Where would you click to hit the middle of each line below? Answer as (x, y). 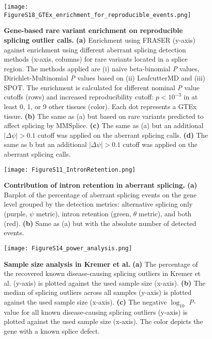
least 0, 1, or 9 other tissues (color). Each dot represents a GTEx (100, 106)
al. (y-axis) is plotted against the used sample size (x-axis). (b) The (105, 282)
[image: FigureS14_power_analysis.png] (68, 248)
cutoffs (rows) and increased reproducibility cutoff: (79, 97)
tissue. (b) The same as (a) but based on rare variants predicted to (104, 116)
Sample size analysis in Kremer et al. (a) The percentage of (101, 264)
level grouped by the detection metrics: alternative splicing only (98, 204)
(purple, (16, 214)
